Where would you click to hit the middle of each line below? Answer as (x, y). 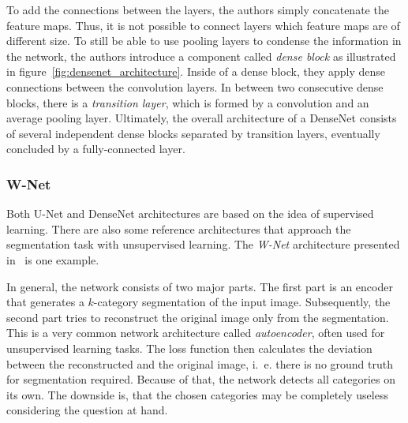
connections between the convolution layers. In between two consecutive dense (195, 86)
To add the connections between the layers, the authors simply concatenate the (198, 9)
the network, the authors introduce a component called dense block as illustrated (201, 56)
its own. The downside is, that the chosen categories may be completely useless (197, 394)
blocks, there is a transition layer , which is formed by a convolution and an (188, 102)
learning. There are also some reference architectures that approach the (179, 228)
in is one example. (53, 259)
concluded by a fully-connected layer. (96, 149)
